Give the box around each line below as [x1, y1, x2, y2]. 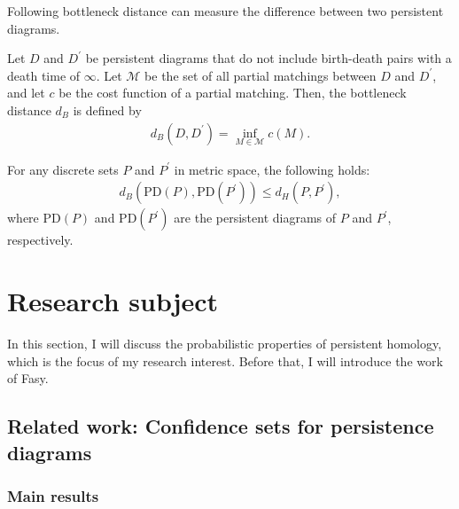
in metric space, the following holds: [174, 160, 370, 178]
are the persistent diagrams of [174, 208, 337, 227]
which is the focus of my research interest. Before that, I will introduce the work [7, 351, 443, 370]
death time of [7, 66, 81, 84]
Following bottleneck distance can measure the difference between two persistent [7, 2, 444, 20]
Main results [7, 485, 99, 507]
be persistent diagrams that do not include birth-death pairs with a [85, 49, 452, 67]
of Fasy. [7, 369, 49, 388]
